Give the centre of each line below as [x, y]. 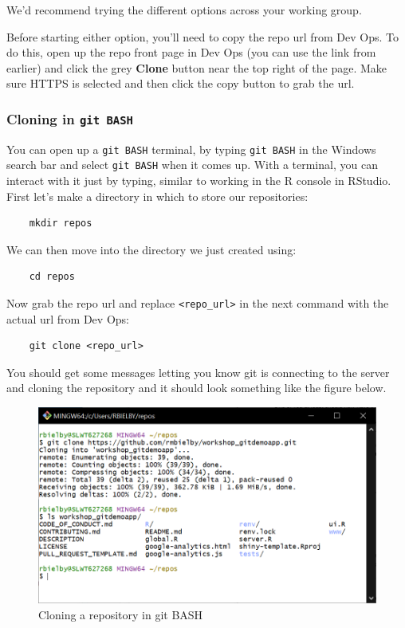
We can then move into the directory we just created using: [151, 249]
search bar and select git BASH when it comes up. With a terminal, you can [192, 165]
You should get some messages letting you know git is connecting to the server [198, 372]
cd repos [52, 277]
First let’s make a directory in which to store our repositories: [157, 196]
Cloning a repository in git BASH [121, 614]
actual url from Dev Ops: [68, 318]
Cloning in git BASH [70, 118]
